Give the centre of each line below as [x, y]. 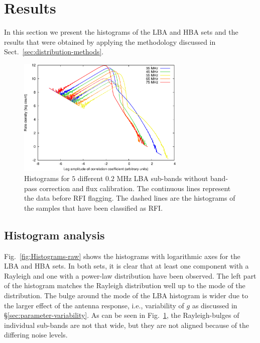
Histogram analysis [54, 235]
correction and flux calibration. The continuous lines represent [135, 188]
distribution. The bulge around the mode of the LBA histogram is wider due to [126, 295]
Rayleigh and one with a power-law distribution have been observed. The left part [130, 275]
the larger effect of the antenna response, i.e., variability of [94, 305]
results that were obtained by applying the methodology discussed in [110, 41]
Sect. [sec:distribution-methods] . [54, 52]
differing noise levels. [36, 335]
